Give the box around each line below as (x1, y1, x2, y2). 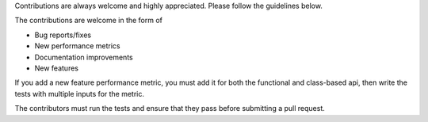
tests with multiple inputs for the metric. (14, 89, 145, 98)
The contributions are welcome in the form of (14, 16, 162, 25)
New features (34, 63, 79, 73)
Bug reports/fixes (34, 30, 91, 40)
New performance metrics (34, 41, 120, 51)
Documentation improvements (34, 52, 134, 62)
